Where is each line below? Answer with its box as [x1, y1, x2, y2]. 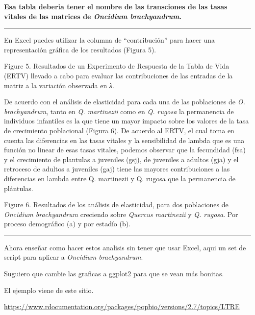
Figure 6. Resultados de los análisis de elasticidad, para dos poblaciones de [4, 199, 229, 210]
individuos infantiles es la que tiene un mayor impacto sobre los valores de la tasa [4, 116, 249, 126]
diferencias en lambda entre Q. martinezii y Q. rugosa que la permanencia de [4, 173, 236, 183]
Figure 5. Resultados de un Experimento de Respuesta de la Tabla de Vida [4, 61, 229, 71]
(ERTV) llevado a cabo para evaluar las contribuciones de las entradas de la [4, 70, 233, 80]
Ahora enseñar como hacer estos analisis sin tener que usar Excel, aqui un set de [4, 242, 246, 252]
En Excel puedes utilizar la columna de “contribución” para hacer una [4, 35, 215, 45]
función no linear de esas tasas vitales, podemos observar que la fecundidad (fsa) [4, 145, 246, 155]
